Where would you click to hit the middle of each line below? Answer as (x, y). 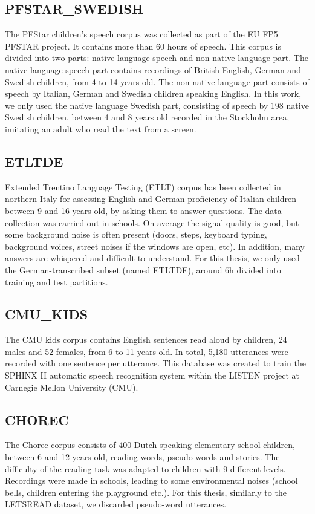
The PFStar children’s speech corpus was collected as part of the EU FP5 (141, 34)
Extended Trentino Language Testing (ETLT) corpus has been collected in (143, 187)
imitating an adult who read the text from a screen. (101, 128)
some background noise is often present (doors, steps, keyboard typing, (136, 234)
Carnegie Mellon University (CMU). (72, 387)
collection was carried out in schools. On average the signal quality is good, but (152, 222)
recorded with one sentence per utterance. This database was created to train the (155, 363)
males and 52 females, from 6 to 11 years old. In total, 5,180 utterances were (147, 351)
